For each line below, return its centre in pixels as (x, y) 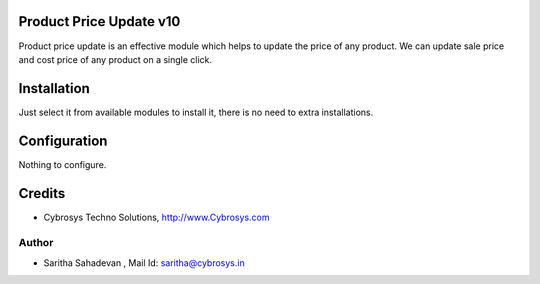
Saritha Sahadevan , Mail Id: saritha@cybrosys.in (144, 262)
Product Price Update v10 (99, 21)
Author (36, 243)
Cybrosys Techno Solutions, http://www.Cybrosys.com (156, 217)
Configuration (63, 140)
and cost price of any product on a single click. (115, 59)
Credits (42, 193)
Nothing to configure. (62, 164)
